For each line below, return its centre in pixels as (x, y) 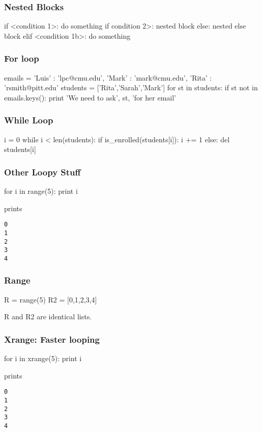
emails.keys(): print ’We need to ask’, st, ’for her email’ (90, 97)
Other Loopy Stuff (42, 172)
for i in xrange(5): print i (43, 358)
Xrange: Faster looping (52, 339)
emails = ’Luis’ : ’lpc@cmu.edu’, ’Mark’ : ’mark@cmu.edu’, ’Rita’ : (108, 77)
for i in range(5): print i (41, 191)
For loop (22, 58)
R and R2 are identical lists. (48, 316)
